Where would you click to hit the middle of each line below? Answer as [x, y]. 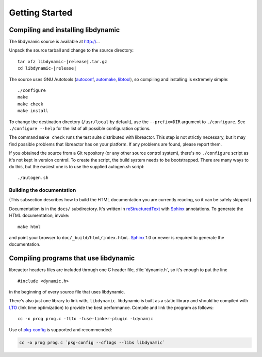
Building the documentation [42, 190]
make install [33, 111]
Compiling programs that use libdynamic [72, 258]
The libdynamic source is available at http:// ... [55, 42]
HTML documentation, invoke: [39, 215]
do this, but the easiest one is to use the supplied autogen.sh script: [77, 166]
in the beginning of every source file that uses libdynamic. [67, 292]
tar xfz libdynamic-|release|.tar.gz [63, 61]
